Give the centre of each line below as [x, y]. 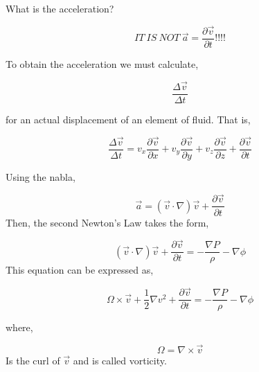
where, [19, 327]
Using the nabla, [41, 176]
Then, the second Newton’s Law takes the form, [107, 222]
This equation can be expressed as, [80, 270]
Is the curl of [33, 361]
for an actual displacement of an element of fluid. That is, [128, 119]
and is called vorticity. [120, 361]
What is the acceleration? [60, 8]
